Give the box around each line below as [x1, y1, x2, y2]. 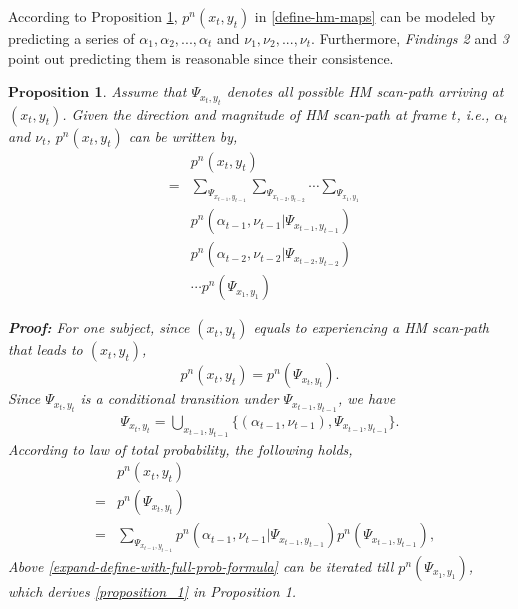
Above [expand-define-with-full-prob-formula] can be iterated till [8, 555, 394, 576]
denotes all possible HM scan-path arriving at [226, 81, 504, 102]
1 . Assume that [94, 81, 187, 102]
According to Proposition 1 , [8, 6, 178, 26]
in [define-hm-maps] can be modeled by [254, 6, 496, 26]
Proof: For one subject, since [8, 317, 190, 338]
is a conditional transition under [80, 388, 279, 409]
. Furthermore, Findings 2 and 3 [311, 28, 509, 48]
